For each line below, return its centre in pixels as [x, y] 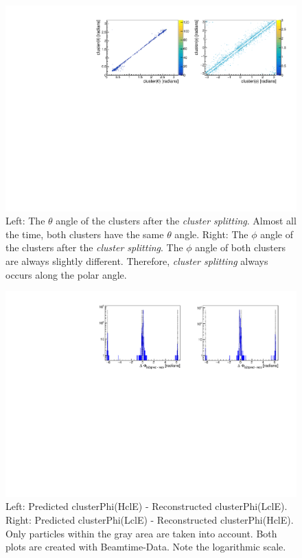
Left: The [25, 221]
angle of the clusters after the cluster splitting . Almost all [176, 221]
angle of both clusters [241, 247]
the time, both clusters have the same [85, 234]
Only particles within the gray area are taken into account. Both [141, 533]
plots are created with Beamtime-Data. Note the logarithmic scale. [146, 547]
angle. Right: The [211, 234]
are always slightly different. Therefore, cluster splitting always [137, 261]
